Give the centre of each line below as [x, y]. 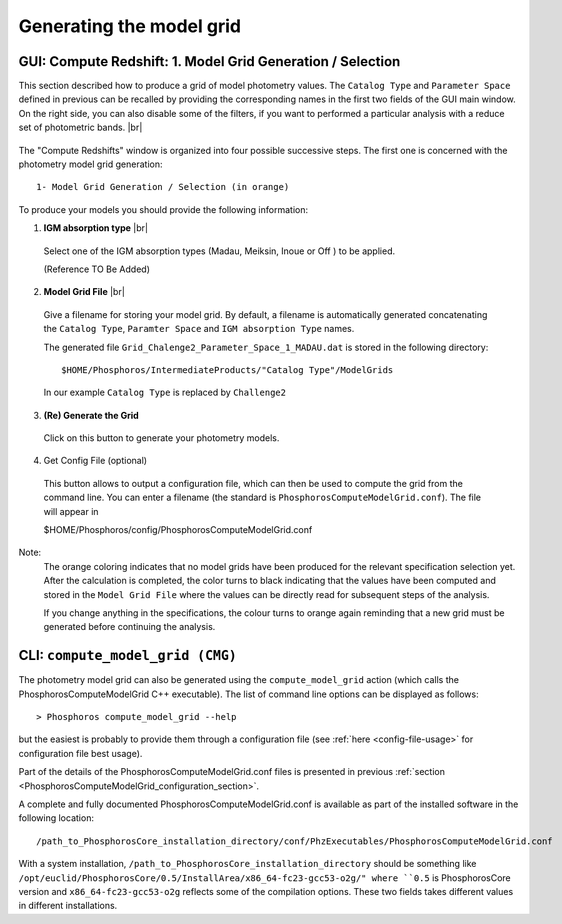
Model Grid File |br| [84, 292]
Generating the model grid [130, 26]
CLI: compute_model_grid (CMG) [127, 655]
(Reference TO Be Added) [96, 269]
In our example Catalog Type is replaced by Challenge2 [165, 392]
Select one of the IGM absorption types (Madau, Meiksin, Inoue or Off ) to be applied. [219, 251]
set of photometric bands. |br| [80, 127]
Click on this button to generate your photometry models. [161, 438]
